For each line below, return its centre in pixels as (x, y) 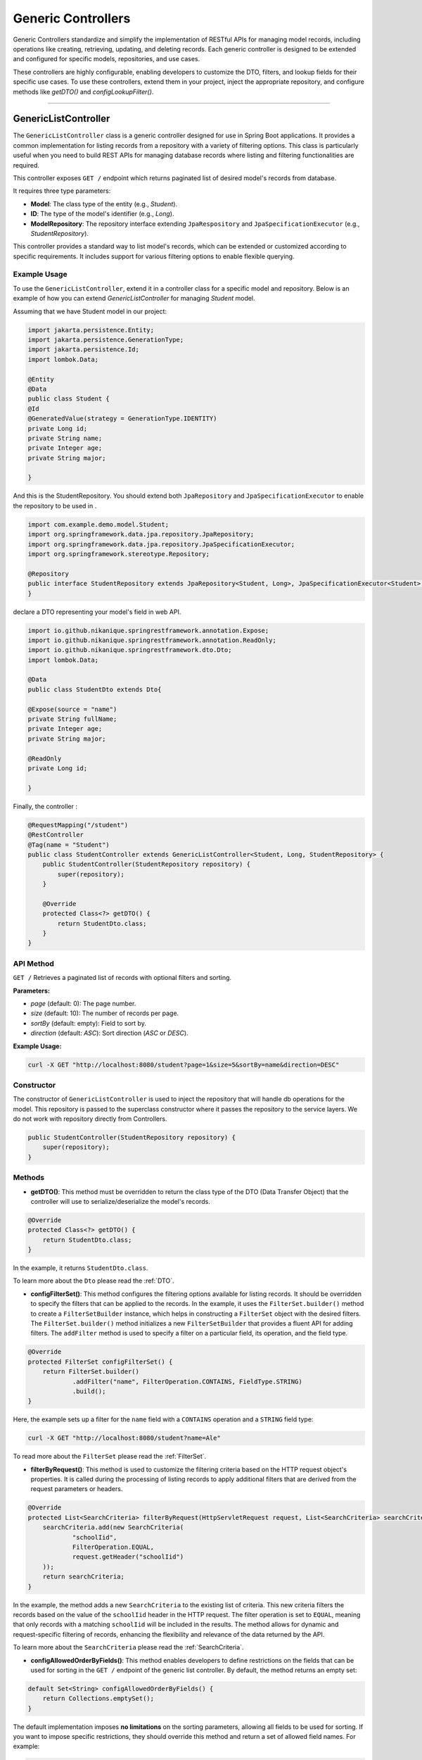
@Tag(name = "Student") (69, 844)
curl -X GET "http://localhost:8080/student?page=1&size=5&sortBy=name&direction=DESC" (184, 1064)
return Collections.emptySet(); (98, 1699)
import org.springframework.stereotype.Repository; (119, 554)
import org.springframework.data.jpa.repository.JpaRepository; (141, 534)
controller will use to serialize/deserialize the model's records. (120, 1201)
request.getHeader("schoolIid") (128, 1557)
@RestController (56, 835)
